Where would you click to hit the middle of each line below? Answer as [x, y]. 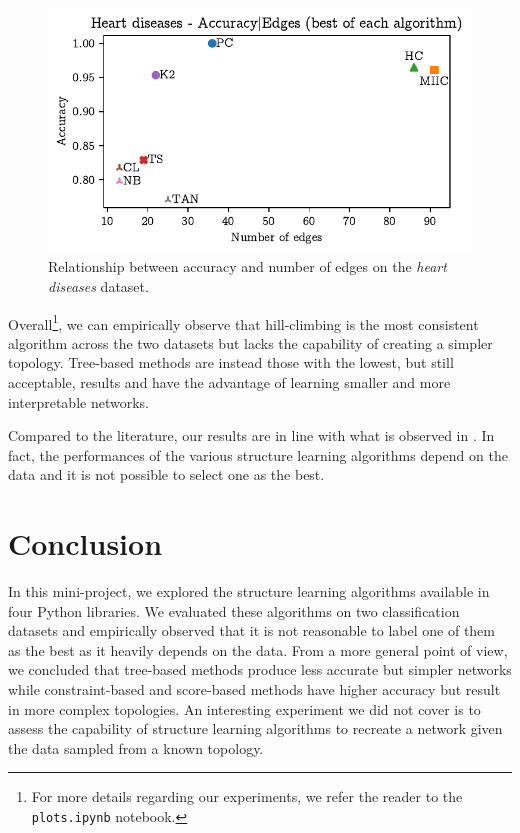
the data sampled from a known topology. [136, 747]
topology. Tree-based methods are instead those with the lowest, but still [231, 362]
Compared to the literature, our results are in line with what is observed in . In [251, 435]
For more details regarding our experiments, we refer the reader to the [247, 796]
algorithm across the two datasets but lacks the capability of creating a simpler [250, 342]
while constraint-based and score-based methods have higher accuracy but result [254, 689]
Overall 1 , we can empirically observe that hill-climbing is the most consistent [243, 322]
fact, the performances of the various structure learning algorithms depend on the [258, 454]
